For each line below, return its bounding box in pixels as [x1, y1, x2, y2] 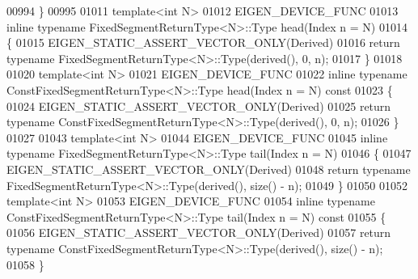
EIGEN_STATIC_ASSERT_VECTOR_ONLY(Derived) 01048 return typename [6, 160, 411, 177]
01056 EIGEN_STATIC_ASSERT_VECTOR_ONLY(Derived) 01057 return [6, 224, 391, 241]
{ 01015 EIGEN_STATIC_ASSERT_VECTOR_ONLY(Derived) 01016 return [6, 34, 400, 51]
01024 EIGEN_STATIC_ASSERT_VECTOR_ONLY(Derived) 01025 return [6, 97, 391, 114]
